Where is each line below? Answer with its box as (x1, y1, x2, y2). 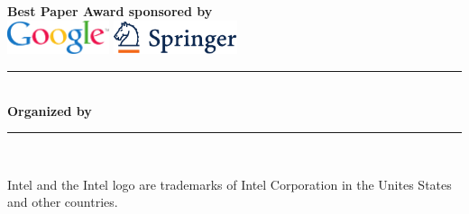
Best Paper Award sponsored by (7, 2, 213, 20)
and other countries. (7, 192, 118, 211)
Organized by (7, 101, 92, 120)
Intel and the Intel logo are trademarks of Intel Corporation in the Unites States (7, 174, 452, 193)
